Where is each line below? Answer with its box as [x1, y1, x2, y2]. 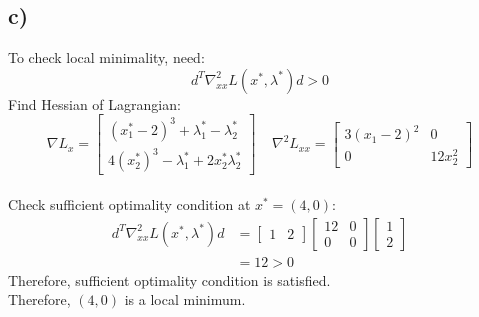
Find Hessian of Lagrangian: [8, 93, 181, 114]
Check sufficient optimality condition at [8, 194, 251, 215]
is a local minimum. [124, 289, 246, 310]
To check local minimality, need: [8, 47, 205, 68]
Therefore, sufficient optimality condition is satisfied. [8, 269, 331, 290]
